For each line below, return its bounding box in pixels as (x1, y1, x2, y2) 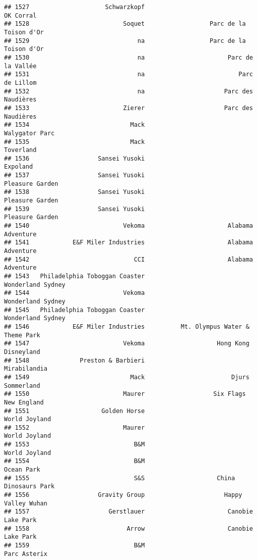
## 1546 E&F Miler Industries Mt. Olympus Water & (4, 323, 249, 330)
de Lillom (4, 79, 37, 86)
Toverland (4, 146, 37, 154)
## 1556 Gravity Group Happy (4, 491, 242, 499)
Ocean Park (4, 466, 40, 474)
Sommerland (4, 382, 40, 389)
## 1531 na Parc (4, 71, 253, 78)
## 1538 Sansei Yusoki (4, 188, 145, 196)
